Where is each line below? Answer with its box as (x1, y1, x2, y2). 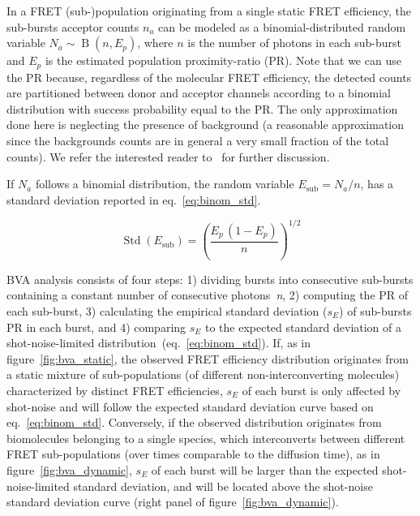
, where (137, 34, 174, 51)
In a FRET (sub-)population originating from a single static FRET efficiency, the (6, 2, 411, 19)
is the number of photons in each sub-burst (187, 34, 401, 51)
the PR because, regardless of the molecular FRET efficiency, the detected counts (6, 68, 412, 85)
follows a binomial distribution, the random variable (35, 175, 294, 192)
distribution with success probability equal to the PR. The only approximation (6, 100, 398, 117)
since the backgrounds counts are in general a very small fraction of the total (6, 132, 389, 149)
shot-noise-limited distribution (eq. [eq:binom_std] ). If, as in (6, 334, 311, 351)
